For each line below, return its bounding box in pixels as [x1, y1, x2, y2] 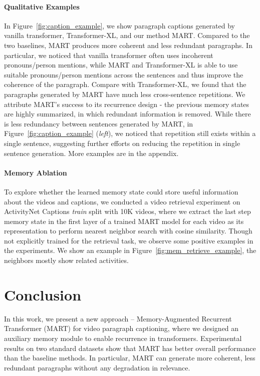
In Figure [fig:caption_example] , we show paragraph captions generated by [4, 20, 235, 30]
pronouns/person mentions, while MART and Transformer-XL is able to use [4, 59, 238, 70]
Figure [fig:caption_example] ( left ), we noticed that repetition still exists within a [4, 128, 256, 138]
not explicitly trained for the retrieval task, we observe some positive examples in [4, 235, 253, 245]
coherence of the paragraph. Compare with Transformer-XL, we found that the [4, 79, 246, 89]
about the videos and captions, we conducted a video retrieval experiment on [4, 196, 240, 206]
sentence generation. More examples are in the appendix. [4, 147, 179, 158]
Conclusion [4, 284, 82, 304]
